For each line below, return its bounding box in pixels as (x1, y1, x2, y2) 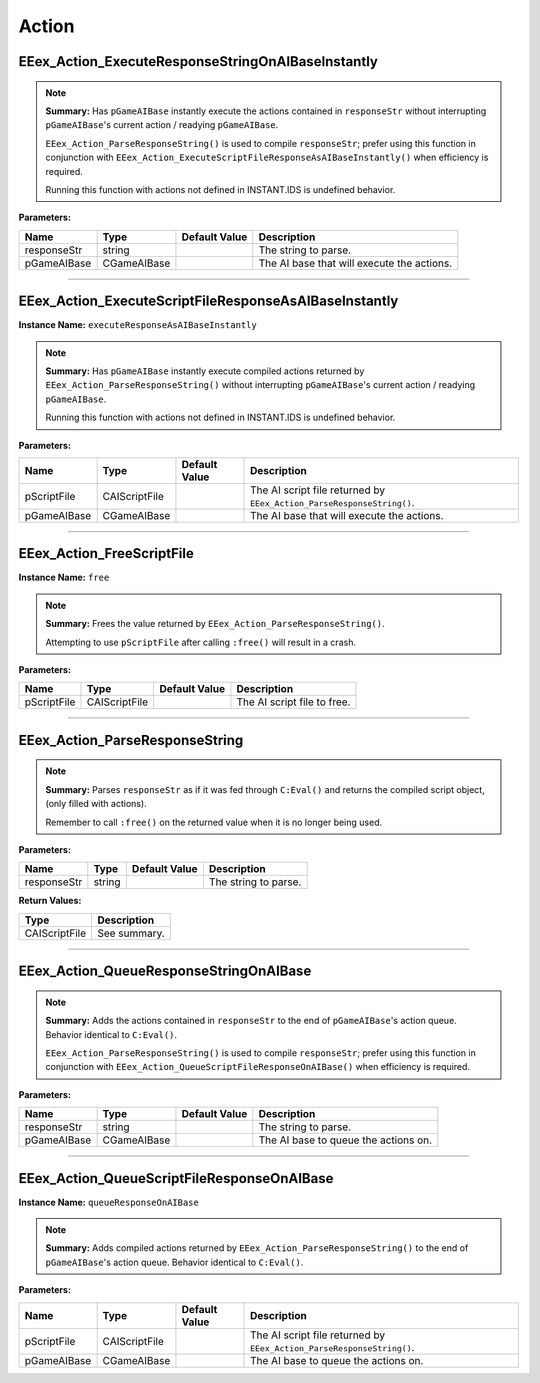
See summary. (96, 926, 165, 940)
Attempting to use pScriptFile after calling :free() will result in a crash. (45, 636, 357, 648)
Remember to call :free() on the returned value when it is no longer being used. (45, 816, 383, 828)
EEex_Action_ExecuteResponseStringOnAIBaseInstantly (18, 53, 379, 70)
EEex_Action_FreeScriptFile (18, 545, 194, 562)
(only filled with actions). (45, 798, 147, 810)
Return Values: (18, 895, 82, 907)
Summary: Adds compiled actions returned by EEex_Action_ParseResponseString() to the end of (45, 1242, 469, 1254)
